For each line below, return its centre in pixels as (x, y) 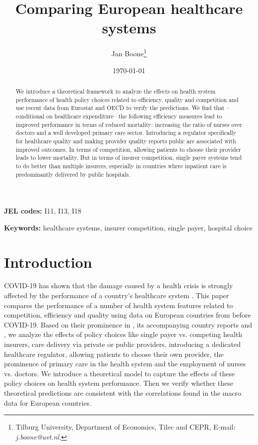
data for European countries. (48, 402)
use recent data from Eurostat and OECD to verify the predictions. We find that (120, 108)
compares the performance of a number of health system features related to (119, 305)
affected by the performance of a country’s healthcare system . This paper (117, 295)
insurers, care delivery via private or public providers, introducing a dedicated (123, 344)
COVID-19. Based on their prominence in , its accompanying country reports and (128, 324)
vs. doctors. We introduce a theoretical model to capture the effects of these (120, 373)
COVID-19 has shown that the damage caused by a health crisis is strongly (119, 285)
